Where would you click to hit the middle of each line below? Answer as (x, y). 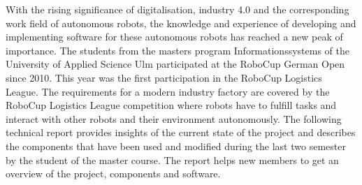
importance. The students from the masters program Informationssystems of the (178, 50)
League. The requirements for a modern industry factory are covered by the (168, 91)
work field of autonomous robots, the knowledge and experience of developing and (181, 23)
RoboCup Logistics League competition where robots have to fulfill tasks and (171, 105)
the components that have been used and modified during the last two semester (176, 146)
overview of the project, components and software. (113, 173)
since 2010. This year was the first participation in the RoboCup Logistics (164, 77)
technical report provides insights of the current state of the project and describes (181, 132)
